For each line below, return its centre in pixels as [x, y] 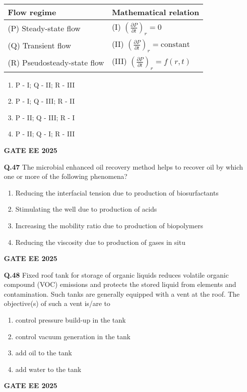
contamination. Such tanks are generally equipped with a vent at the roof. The [122, 294]
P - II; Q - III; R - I [45, 117]
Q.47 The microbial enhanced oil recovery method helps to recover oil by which [123, 166]
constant [175, 45]
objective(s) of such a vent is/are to [57, 303]
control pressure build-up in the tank [71, 320]
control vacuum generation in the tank [73, 336]
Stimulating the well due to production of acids [86, 209]
